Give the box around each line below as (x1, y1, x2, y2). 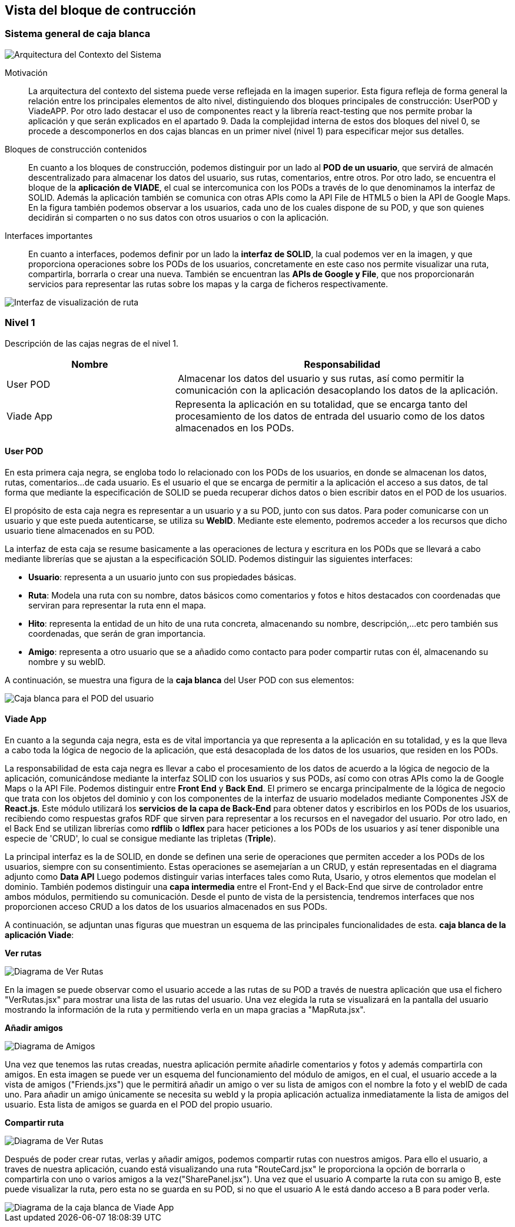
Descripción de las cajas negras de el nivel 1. (5, 338, 178, 348)
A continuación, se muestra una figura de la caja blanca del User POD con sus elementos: (5, 674, 354, 685)
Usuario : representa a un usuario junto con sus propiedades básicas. (28, 571, 297, 582)
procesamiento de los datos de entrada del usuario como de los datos (175, 410, 485, 422)
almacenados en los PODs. (175, 421, 294, 434)
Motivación (5, 67, 48, 78)
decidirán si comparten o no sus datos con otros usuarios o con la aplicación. (28, 212, 329, 222)
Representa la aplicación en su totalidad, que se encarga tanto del (175, 398, 468, 410)
